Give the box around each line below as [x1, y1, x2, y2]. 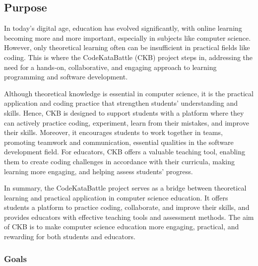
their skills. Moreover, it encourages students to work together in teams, [4, 127, 223, 137]
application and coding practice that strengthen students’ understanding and [4, 98, 238, 108]
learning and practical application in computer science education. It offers [4, 192, 228, 202]
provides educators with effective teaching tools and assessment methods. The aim [4, 211, 254, 222]
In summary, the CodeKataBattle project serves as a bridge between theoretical [4, 183, 247, 193]
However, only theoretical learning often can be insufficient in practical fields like [4, 42, 250, 53]
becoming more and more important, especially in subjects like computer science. [4, 32, 251, 43]
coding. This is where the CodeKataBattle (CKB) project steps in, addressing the [4, 52, 253, 62]
